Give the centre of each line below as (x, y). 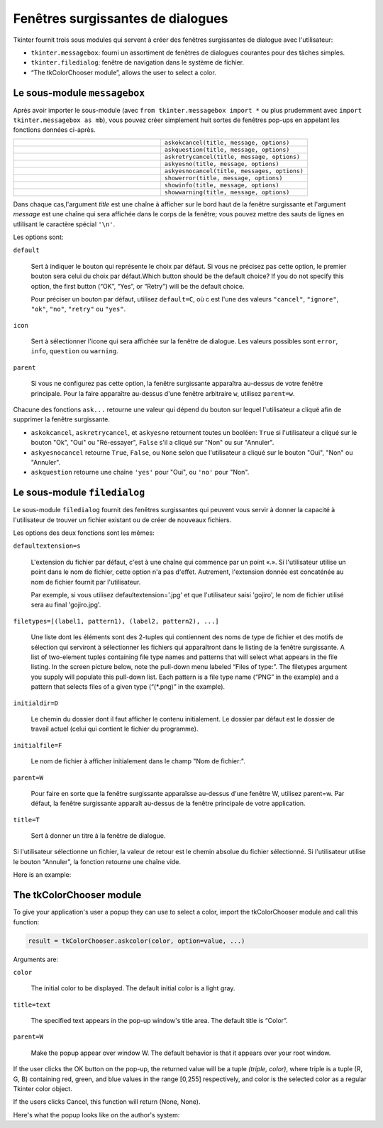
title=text (32, 1005)
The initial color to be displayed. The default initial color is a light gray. (133, 988)
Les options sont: (38, 237)
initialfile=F (38, 745)
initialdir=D (36, 703)
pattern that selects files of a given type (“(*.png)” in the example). (128, 687)
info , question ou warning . (74, 351)
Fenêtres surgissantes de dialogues (121, 18)
